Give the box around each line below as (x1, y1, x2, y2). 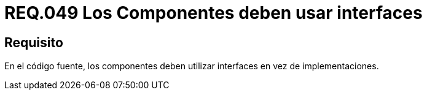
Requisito (4, 34, 63, 50)
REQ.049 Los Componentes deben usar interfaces (4, 2, 423, 23)
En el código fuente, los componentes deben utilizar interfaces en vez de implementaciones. (4, 61, 379, 72)
